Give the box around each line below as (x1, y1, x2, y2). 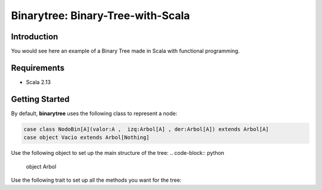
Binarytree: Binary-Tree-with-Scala (11, 9, 190, 22)
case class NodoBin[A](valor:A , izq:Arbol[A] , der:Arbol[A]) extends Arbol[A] (23, 126, 270, 132)
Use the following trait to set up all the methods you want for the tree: (11, 176, 182, 184)
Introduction (11, 32, 58, 42)
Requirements (11, 63, 65, 73)
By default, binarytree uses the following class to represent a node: (11, 110, 178, 117)
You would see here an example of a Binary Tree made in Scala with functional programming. (11, 48, 240, 55)
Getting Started (11, 94, 70, 104)
